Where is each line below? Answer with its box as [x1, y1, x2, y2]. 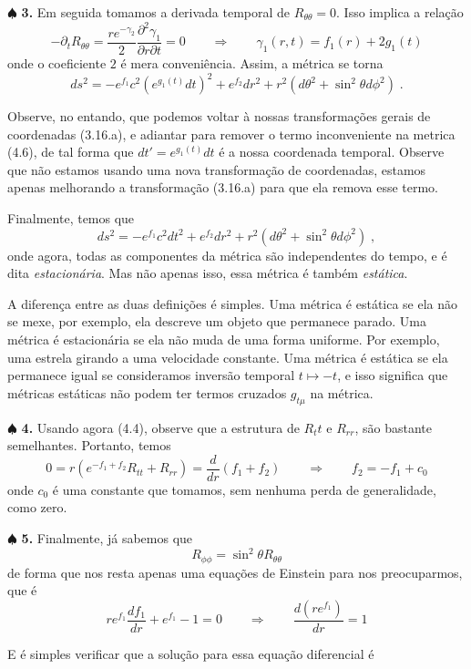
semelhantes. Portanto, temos [7, 436, 171, 455]
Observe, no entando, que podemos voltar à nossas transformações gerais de [7, 107, 431, 126]
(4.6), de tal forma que [7, 142, 134, 161]
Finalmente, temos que [7, 208, 135, 227]
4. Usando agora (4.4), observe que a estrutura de [21, 417, 300, 437]
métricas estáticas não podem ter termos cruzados [7, 383, 287, 402]
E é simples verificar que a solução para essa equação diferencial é [7, 643, 374, 663]
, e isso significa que [337, 365, 448, 385]
